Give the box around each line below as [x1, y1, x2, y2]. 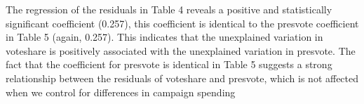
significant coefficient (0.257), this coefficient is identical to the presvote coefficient [6, 15, 359, 30]
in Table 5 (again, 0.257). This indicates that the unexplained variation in [6, 30, 323, 44]
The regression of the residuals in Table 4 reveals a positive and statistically [6, 2, 332, 16]
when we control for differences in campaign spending [6, 84, 236, 99]
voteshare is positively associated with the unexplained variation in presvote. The [6, 43, 356, 58]
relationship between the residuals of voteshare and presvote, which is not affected [6, 70, 359, 85]
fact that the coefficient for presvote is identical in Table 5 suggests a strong [6, 57, 332, 72]
